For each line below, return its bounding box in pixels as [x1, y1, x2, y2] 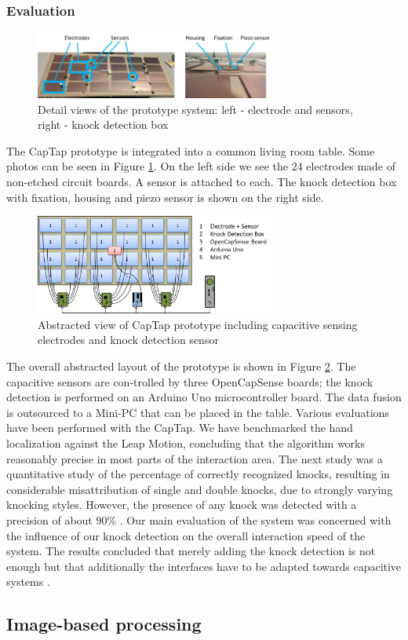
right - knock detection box [38, 116, 169, 133]
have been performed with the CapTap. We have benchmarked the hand [6, 419, 353, 436]
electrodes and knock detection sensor [38, 331, 219, 348]
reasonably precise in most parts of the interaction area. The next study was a [6, 450, 383, 466]
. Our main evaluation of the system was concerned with [119, 511, 392, 528]
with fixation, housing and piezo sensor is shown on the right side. [6, 188, 324, 205]
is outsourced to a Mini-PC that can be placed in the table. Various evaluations [6, 404, 389, 420]
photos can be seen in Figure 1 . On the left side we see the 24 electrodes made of [6, 158, 396, 174]
